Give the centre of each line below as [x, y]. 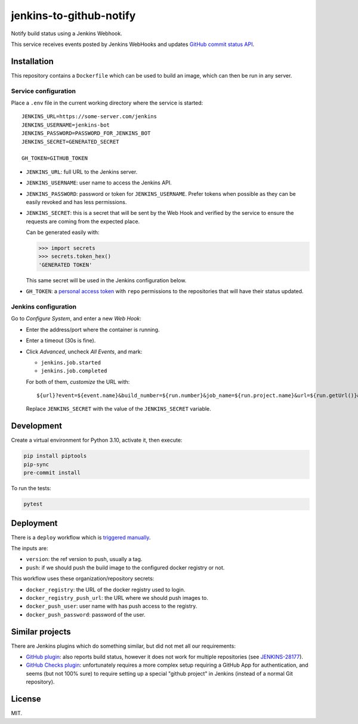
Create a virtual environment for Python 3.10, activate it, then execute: [97, 440]
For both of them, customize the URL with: [78, 381]
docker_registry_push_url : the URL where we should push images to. [117, 597]
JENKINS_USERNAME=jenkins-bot [66, 125]
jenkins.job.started [71, 362]
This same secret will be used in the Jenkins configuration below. [106, 280]
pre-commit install [52, 473]
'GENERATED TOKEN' [65, 265]
